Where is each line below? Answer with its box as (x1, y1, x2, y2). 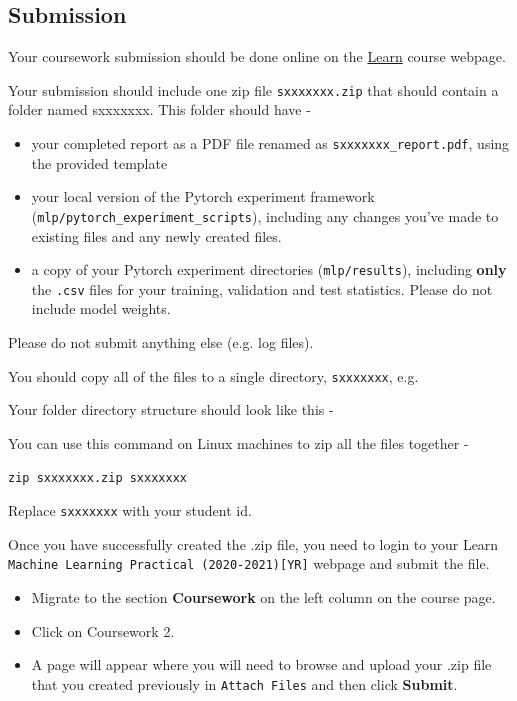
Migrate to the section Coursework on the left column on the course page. (31, 587, 496, 608)
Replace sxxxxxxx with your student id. (8, 500, 252, 521)
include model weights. (31, 298, 171, 319)
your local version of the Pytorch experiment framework (31, 186, 375, 207)
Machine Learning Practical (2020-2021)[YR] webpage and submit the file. (8, 553, 490, 574)
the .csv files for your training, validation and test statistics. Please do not (31, 278, 493, 299)
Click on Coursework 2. (31, 620, 175, 641)
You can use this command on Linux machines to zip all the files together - (8, 432, 469, 453)
